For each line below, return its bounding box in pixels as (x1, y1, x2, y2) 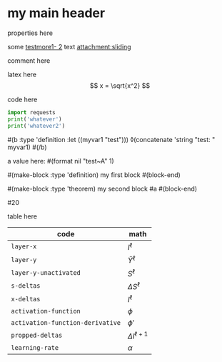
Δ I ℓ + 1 (127, 330, 148, 341)
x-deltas (11, 295, 41, 303)
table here (7, 212, 38, 221)
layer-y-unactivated (11, 268, 81, 276)
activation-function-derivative (11, 319, 121, 327)
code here (7, 95, 38, 104)
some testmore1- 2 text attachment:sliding (7, 42, 131, 51)
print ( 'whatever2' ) (7, 122, 66, 129)
